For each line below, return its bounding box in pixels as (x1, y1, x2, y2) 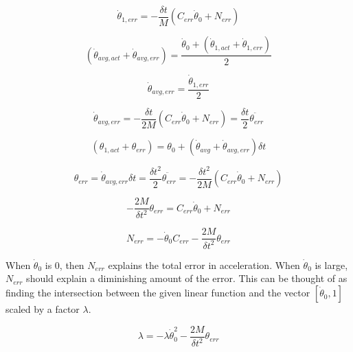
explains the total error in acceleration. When (108, 257, 300, 272)
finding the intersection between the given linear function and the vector (5, 285, 310, 300)
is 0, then (45, 257, 84, 272)
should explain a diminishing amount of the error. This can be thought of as (26, 271, 348, 285)
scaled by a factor (5, 302, 80, 316)
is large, (315, 257, 348, 272)
